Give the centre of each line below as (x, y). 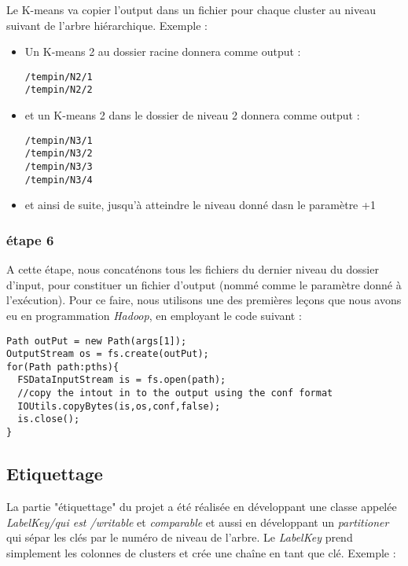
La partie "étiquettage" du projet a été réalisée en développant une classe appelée (202, 506)
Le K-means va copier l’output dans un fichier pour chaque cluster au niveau (191, 9)
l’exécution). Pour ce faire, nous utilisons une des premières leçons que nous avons (204, 300)
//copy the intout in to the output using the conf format (175, 393)
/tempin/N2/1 (59, 77)
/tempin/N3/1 (59, 140)
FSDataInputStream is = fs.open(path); (122, 380)
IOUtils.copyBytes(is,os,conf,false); (119, 406)
